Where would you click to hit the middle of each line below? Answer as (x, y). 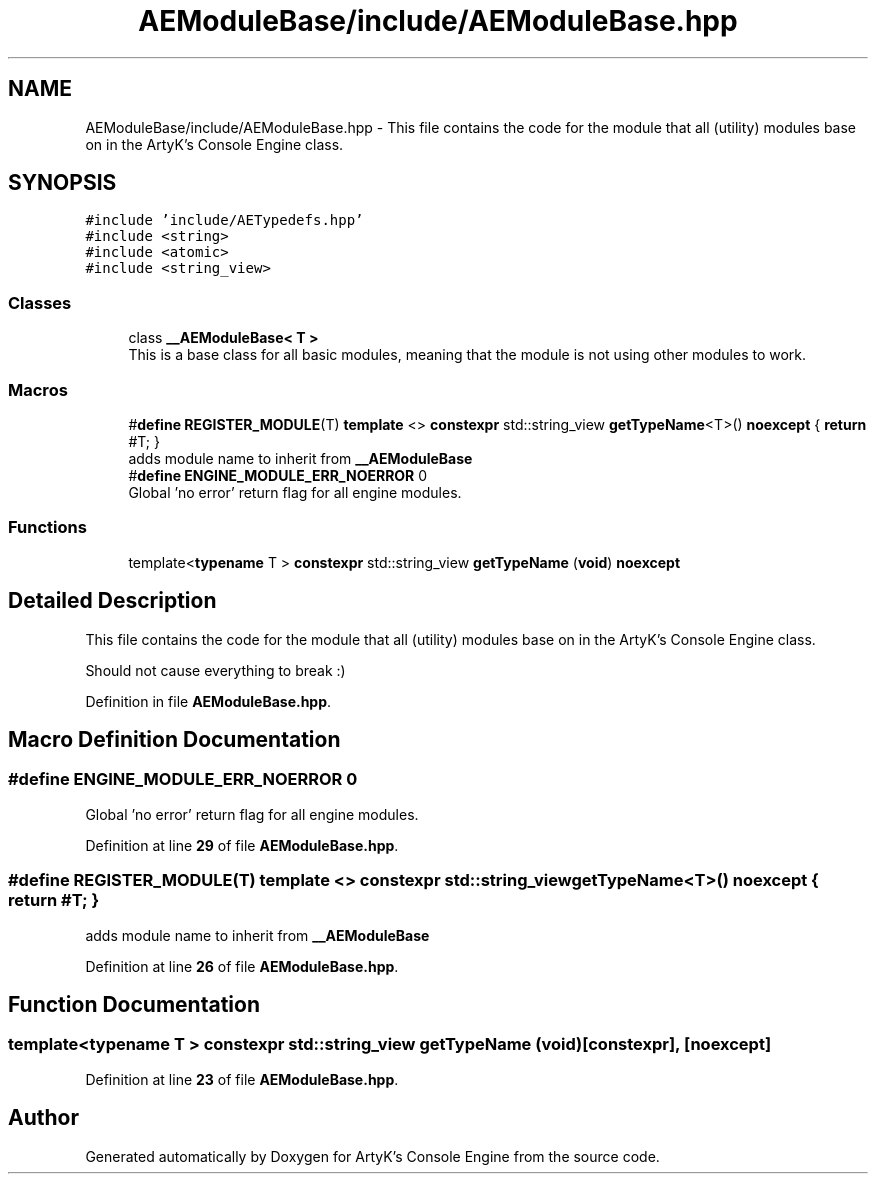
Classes (40, 302)
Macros (38, 389)
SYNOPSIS (62, 183)
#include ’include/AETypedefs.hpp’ (224, 220)
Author (43, 1118)
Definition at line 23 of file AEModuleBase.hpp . (242, 1079)
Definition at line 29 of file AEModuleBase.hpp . (242, 845)
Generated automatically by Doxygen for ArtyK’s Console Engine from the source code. (372, 1156)
